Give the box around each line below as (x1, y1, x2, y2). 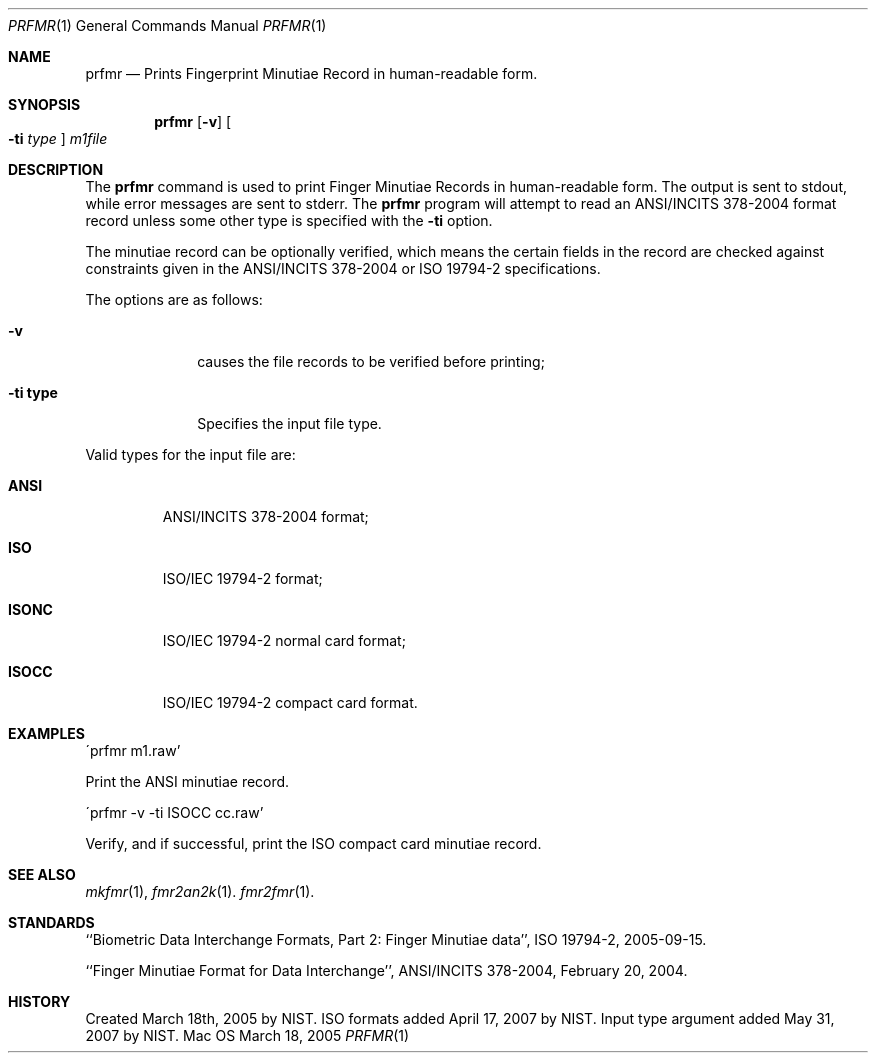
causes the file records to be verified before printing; (197, 353, 545, 370)
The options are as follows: (85, 291, 263, 308)
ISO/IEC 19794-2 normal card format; (162, 632, 406, 649)
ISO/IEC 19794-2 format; (162, 570, 323, 587)
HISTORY (8, 993, 71, 1010)
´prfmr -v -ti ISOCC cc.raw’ (85, 804, 264, 821)
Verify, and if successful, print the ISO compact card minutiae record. (85, 835, 542, 852)
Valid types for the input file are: (85, 446, 296, 463)
